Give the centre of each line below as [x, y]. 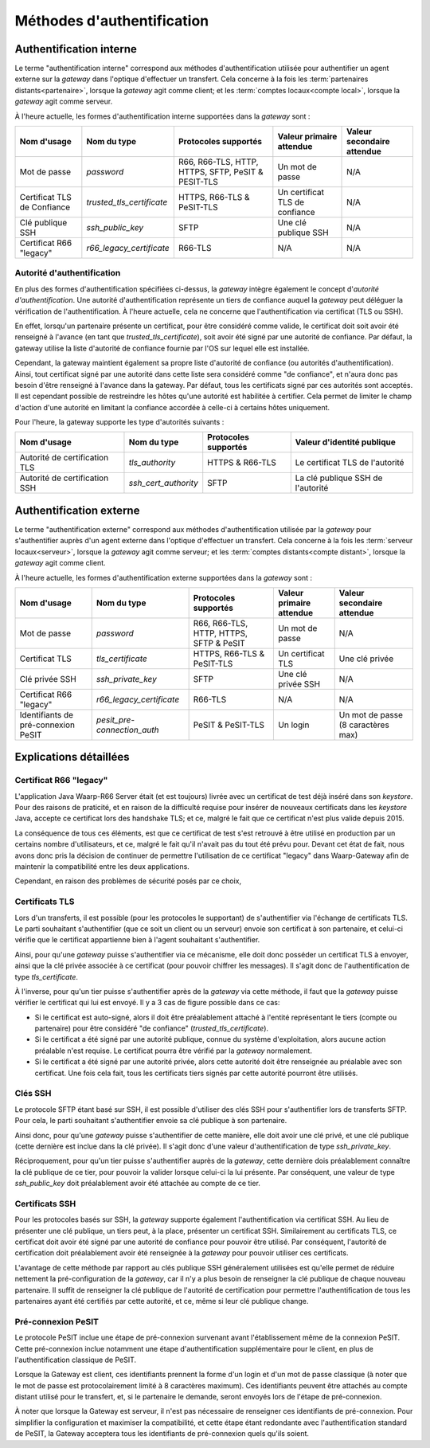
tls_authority [152, 463]
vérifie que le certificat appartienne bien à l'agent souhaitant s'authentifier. [137, 940]
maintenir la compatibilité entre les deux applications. [102, 867]
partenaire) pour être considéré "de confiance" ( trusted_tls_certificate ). [152, 1028]
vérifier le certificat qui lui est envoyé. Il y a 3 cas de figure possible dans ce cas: [147, 1003]
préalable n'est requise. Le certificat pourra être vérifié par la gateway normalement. [173, 1051]
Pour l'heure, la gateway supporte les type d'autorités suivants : [119, 422]
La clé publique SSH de [339, 478]
